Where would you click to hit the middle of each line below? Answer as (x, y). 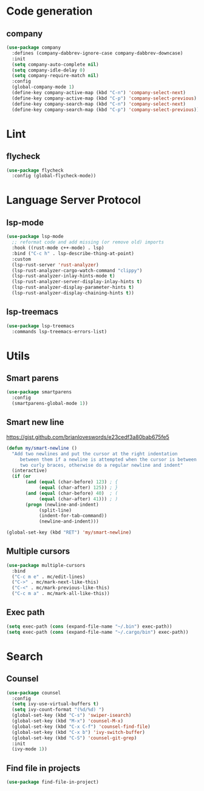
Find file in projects (43, 768)
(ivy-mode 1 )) (29, 749)
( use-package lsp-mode (35, 237)
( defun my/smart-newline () (42, 448)
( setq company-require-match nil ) (55, 76)
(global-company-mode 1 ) (43, 87)
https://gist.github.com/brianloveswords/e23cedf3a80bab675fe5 (88, 437)
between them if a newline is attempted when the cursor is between (108, 460)
